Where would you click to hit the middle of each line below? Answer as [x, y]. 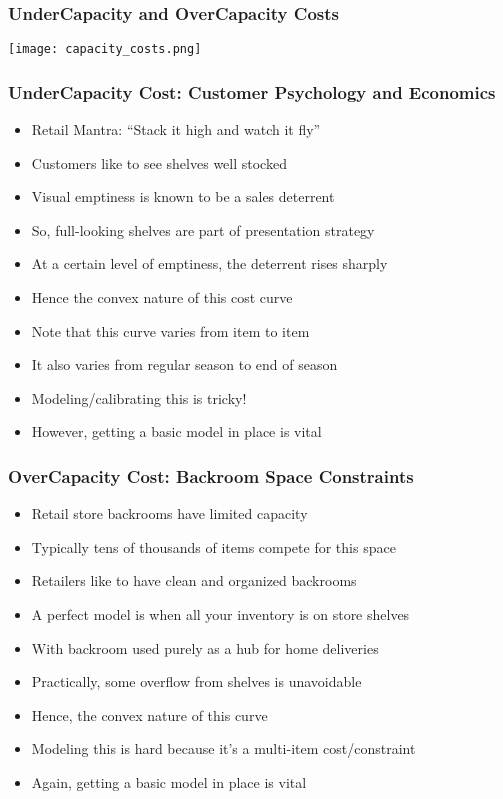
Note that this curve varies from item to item [170, 330]
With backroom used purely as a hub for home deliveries [205, 647]
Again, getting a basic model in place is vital [169, 782]
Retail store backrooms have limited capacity [169, 513]
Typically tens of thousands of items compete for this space [213, 546]
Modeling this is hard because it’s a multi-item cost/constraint [223, 748]
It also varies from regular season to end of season [184, 364]
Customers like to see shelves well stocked [159, 162]
